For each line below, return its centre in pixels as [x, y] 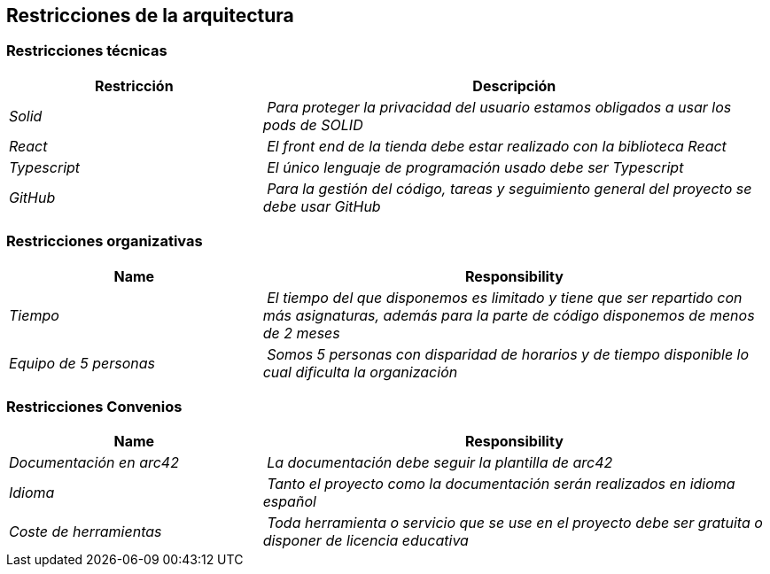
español [289, 502]
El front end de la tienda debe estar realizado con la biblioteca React [497, 146]
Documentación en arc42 [94, 463]
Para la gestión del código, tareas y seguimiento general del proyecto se [509, 188]
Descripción [514, 85]
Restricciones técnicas [87, 51]
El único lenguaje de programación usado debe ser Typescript [475, 167]
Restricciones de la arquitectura [150, 16]
